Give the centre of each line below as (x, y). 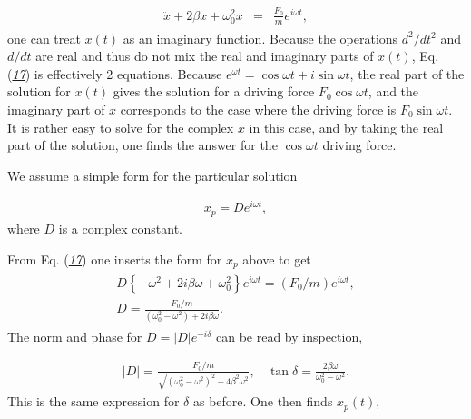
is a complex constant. (120, 228)
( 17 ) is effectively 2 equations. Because (115, 73)
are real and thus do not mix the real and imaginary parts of (205, 56)
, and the (393, 91)
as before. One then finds (263, 401)
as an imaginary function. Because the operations (260, 38)
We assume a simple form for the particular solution (152, 175)
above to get (277, 259)
